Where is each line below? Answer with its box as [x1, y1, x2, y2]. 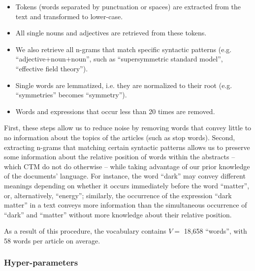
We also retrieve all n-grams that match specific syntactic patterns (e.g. [15, 44, 232, 54]
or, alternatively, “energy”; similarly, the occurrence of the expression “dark [4, 190, 232, 200]
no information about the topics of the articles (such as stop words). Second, [4, 132, 235, 142]
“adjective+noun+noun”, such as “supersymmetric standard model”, [15, 54, 223, 64]
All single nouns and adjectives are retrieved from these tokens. [15, 28, 207, 38]
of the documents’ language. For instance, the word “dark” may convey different [4, 171, 246, 181]
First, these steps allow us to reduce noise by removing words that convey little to [4, 122, 252, 133]
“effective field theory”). [15, 63, 88, 73]
